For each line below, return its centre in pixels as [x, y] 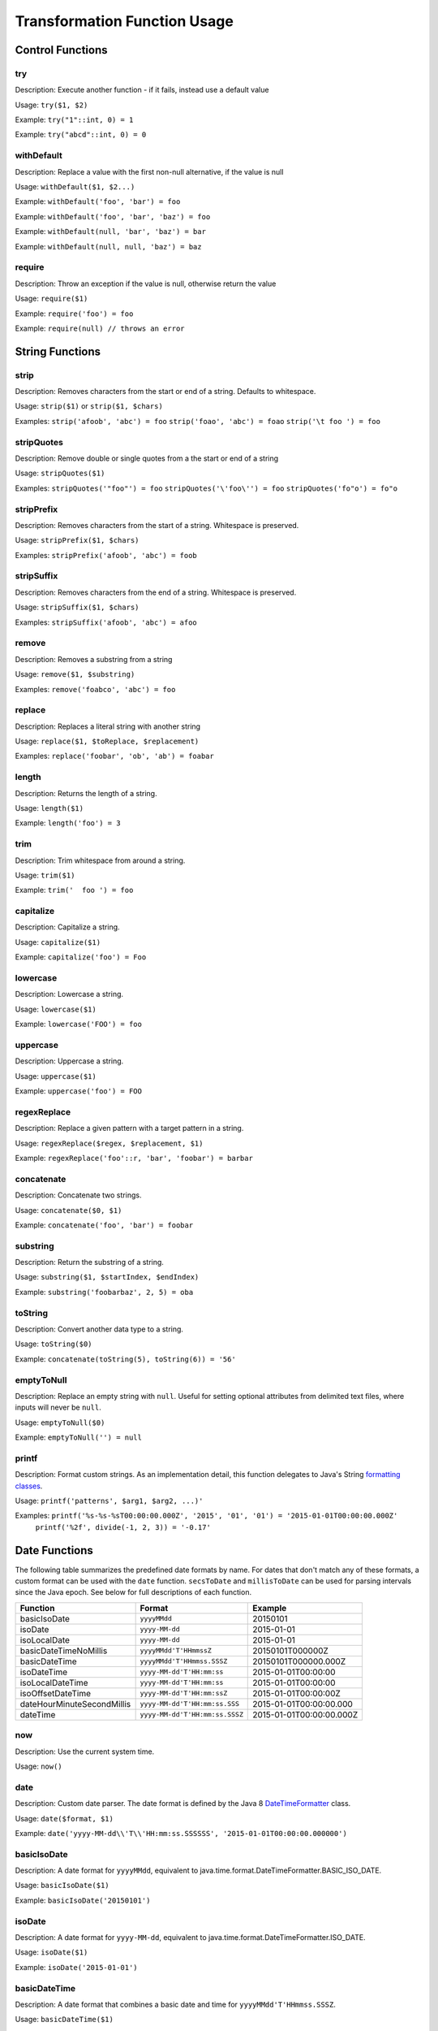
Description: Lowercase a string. [69, 994]
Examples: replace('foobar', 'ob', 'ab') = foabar [114, 756]
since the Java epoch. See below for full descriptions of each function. [133, 1592]
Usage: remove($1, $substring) [75, 674]
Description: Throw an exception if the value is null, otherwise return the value [146, 284]
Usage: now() [39, 1766]
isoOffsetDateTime [55, 1693]
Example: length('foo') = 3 [68, 823]
